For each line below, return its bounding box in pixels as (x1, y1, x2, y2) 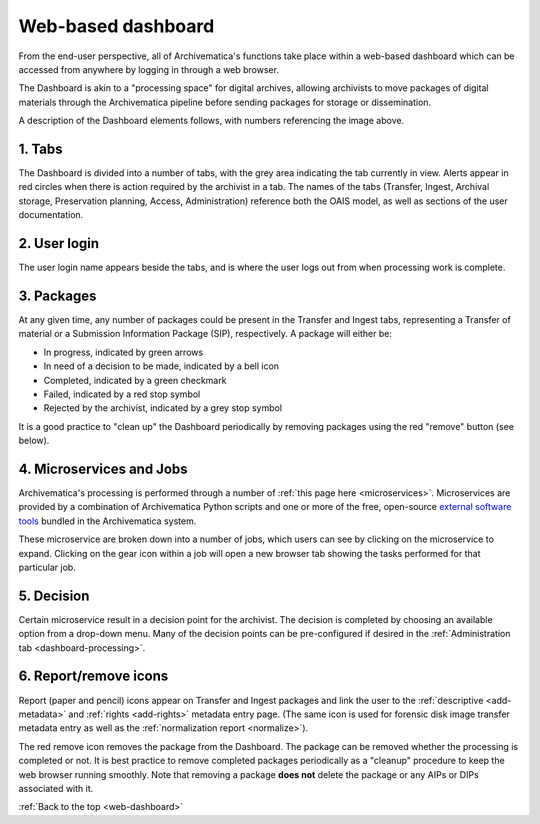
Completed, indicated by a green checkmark (43, 374, 227, 386)
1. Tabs (18, 140, 64, 157)
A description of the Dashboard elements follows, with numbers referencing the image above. (18, 115, 405, 127)
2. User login (18, 235, 100, 252)
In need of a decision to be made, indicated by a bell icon (43, 360, 280, 372)
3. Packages (18, 287, 97, 304)
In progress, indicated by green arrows (43, 346, 204, 358)
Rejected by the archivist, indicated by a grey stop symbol (43, 402, 283, 414)
